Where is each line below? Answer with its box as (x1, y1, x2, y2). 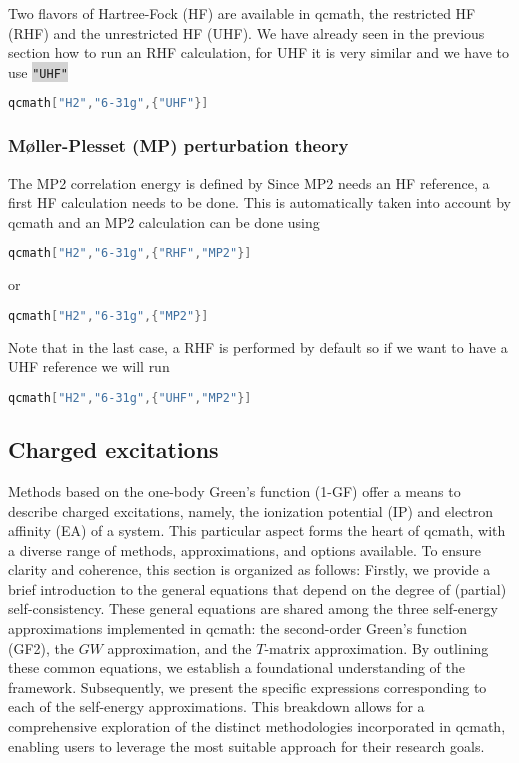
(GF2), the (8, 637, 75, 658)
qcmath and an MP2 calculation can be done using (8, 211, 320, 232)
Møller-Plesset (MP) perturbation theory (8, 133, 349, 158)
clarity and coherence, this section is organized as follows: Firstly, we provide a (8, 559, 491, 580)
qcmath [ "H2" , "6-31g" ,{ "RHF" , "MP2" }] (8, 246, 252, 261)
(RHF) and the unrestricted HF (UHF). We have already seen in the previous (8, 22, 485, 43)
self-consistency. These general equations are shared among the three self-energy (8, 598, 498, 619)
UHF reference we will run (8, 356, 170, 377)
